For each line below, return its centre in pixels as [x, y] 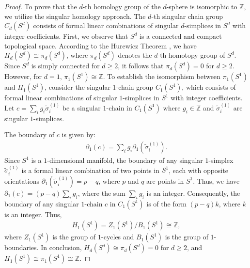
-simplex [221, 160]
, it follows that [141, 66]
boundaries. [22, 247]
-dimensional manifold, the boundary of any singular [125, 160]
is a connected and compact [181, 36]
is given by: [78, 134]
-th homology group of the [122, 6]
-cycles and [118, 237]
